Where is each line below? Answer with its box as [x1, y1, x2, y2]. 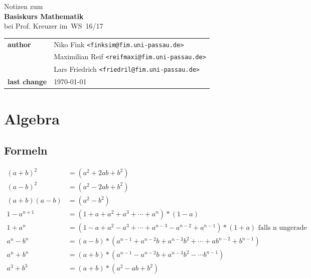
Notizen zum [4, 1, 43, 11]
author [8, 39, 31, 49]
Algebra [4, 108, 60, 128]
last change [8, 76, 47, 87]
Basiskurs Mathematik [4, 11, 84, 21]
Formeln [4, 143, 48, 158]
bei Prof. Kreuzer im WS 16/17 [4, 21, 103, 31]
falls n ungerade [258, 224, 307, 232]
